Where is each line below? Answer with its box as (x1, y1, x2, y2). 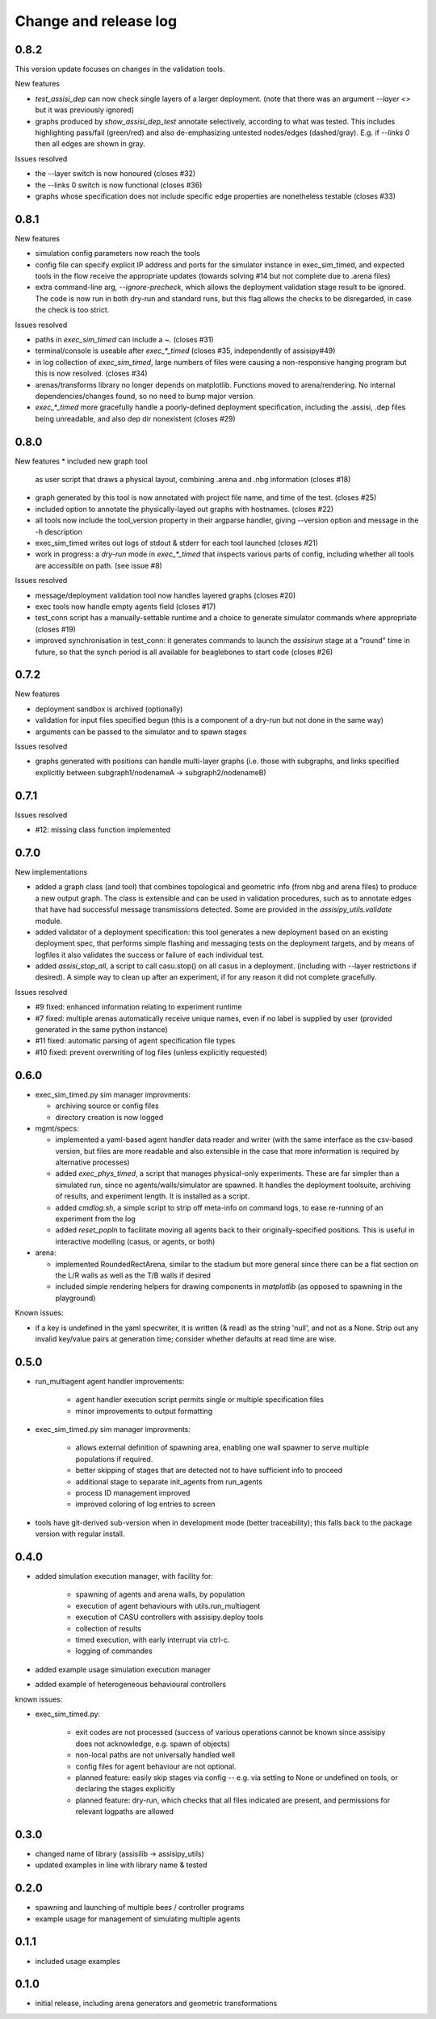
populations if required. (75, 1454, 153, 1463)
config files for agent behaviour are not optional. (75, 1761, 237, 1771)
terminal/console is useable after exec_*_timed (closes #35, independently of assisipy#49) (35, 346, 336, 355)
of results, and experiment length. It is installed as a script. (55, 1191, 250, 1201)
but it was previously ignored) (35, 105, 135, 115)
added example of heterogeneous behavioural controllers (35, 1680, 226, 1689)
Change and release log (15, 12, 178, 30)
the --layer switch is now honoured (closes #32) (35, 169, 196, 178)
